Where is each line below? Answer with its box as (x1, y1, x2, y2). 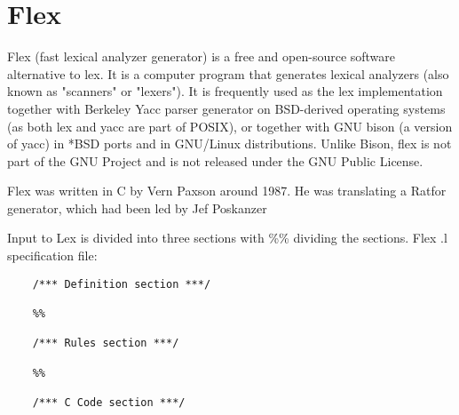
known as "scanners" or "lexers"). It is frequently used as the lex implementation (7, 82, 443, 100)
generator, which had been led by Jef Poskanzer (7, 198, 267, 217)
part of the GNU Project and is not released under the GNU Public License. (7, 151, 423, 170)
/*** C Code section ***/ (32, 395, 186, 409)
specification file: (7, 246, 98, 265)
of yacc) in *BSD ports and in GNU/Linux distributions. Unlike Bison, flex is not (7, 134, 452, 153)
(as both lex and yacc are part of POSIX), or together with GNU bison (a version (7, 116, 453, 135)
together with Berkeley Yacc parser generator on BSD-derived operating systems (7, 99, 446, 117)
